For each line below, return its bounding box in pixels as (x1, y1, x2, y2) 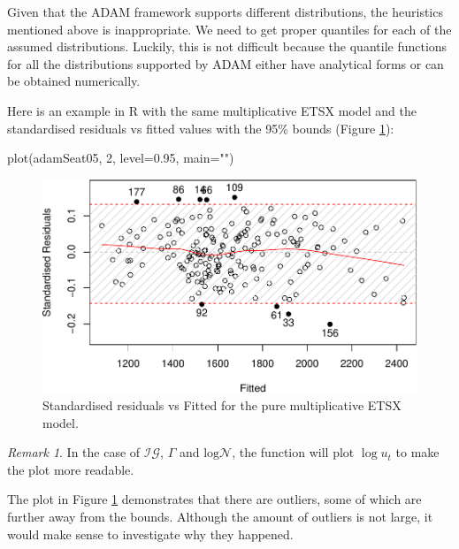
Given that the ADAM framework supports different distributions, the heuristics (7, 3, 443, 20)
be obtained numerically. (7, 72, 141, 90)
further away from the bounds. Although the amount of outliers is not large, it (7, 507, 433, 525)
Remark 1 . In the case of (7, 443, 141, 461)
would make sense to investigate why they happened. (7, 524, 294, 543)
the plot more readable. (7, 460, 134, 478)
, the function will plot (232, 443, 355, 461)
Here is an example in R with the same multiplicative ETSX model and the (7, 101, 417, 119)
